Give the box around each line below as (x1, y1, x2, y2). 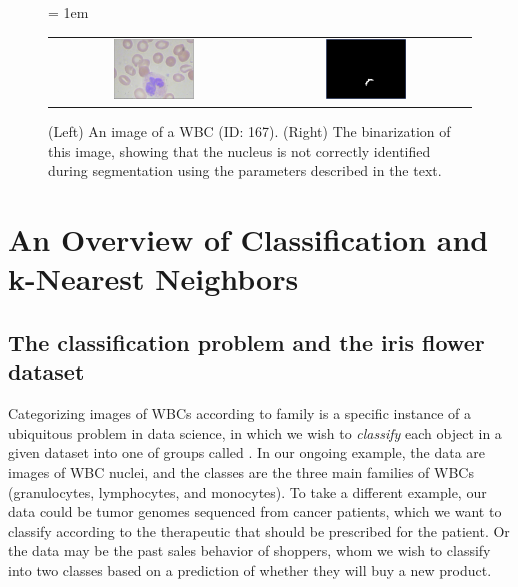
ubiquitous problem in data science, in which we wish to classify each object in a (8, 422, 502, 443)
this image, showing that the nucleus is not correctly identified (48, 140, 431, 161)
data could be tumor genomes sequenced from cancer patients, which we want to (8, 501, 502, 522)
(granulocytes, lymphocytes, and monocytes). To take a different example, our (8, 481, 487, 502)
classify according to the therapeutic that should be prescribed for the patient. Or (8, 520, 510, 541)
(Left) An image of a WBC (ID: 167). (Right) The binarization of (48, 121, 451, 142)
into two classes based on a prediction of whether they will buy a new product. (8, 559, 492, 580)
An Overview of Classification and (8, 219, 489, 260)
